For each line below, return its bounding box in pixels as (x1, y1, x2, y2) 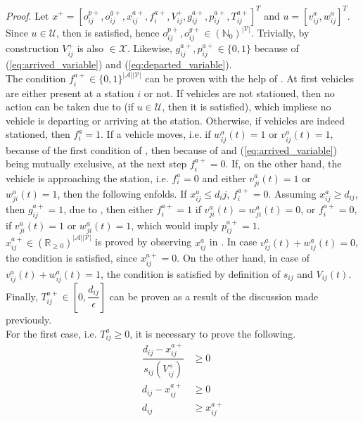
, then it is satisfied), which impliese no (162, 99, 331, 114)
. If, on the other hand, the (225, 156, 342, 171)
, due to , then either (63, 201, 153, 216)
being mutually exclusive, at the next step (6, 156, 187, 171)
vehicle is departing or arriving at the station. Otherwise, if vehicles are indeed (6, 113, 345, 127)
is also (77, 41, 103, 56)
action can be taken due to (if (6, 99, 134, 114)
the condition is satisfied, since (6, 250, 137, 265)
